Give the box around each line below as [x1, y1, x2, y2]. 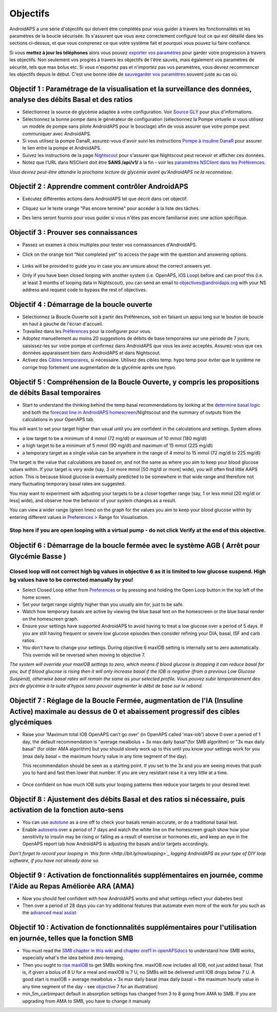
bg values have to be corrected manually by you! [9, 576, 133, 583]
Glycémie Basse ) [9, 552, 67, 561]
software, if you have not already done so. [9, 858, 100, 864]
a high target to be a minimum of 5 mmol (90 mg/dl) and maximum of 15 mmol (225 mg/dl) [22, 443, 213, 449]
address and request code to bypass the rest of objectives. [22, 287, 147, 293]
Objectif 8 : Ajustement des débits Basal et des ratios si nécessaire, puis [9, 795, 246, 804]
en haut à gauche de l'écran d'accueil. [22, 321, 104, 327]
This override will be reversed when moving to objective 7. [22, 652, 146, 658]
